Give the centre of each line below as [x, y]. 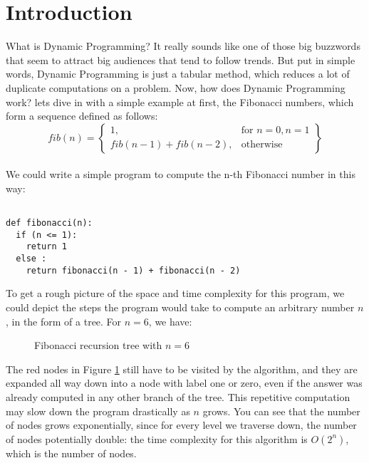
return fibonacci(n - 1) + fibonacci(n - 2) [133, 270]
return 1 [46, 247]
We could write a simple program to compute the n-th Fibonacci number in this [181, 174]
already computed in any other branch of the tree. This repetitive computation [178, 396]
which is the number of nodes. [71, 453]
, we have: [170, 321]
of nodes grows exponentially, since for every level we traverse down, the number [181, 425]
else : [31, 259]
